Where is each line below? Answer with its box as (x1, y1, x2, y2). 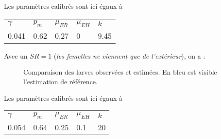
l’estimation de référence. (23, 76, 98, 86)
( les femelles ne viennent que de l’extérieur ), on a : (53, 50, 205, 61)
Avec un (4, 50, 28, 61)
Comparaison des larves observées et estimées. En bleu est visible (23, 67, 217, 77)
